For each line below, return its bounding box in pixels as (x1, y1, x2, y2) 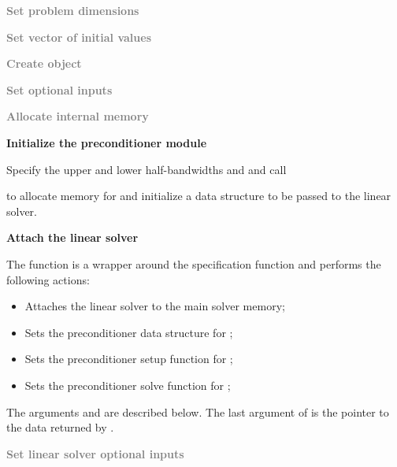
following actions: (6, 271, 90, 287)
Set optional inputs (6, 81, 113, 98)
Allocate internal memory (6, 108, 149, 124)
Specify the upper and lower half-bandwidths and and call (6, 161, 287, 177)
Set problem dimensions (6, 2, 139, 18)
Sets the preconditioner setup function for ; (24, 350, 233, 367)
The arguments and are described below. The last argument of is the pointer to (6, 403, 389, 420)
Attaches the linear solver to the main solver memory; (24, 298, 285, 314)
